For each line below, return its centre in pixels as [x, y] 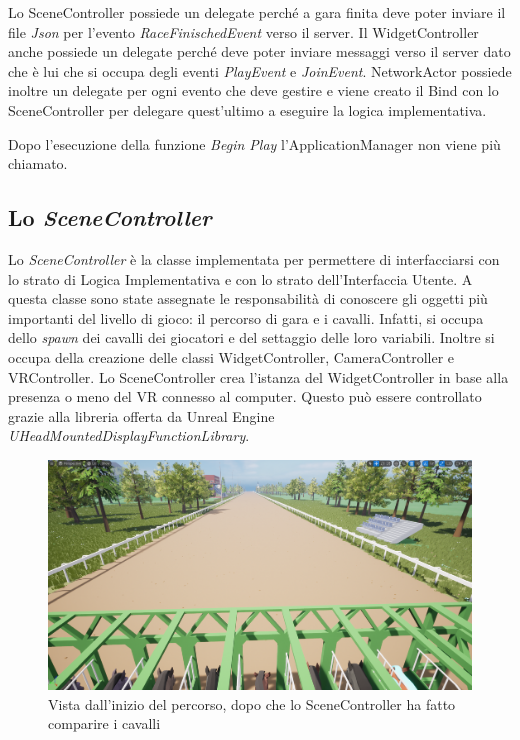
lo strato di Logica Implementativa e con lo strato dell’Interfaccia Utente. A [240, 278]
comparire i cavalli [104, 723]
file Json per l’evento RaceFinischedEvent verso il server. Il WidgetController [243, 31]
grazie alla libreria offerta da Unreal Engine [141, 415]
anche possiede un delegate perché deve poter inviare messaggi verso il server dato [259, 51]
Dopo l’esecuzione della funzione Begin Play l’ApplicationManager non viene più [254, 143]
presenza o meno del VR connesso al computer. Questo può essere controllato [245, 396]
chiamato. [38, 163]
